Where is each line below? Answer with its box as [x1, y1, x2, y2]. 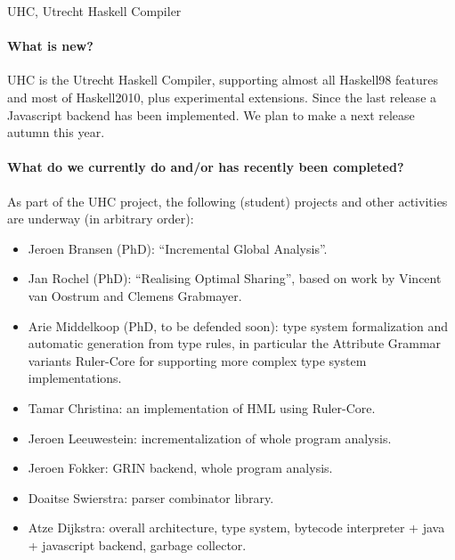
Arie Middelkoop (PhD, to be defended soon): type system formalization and [28, 316, 449, 335]
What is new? [7, 37, 93, 55]
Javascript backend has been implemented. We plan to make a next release [7, 105, 415, 124]
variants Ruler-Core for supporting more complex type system [28, 351, 367, 369]
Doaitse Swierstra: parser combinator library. [28, 488, 274, 507]
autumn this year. [7, 123, 105, 142]
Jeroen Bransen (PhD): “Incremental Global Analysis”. [28, 239, 328, 257]
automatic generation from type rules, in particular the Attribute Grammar [28, 334, 442, 353]
